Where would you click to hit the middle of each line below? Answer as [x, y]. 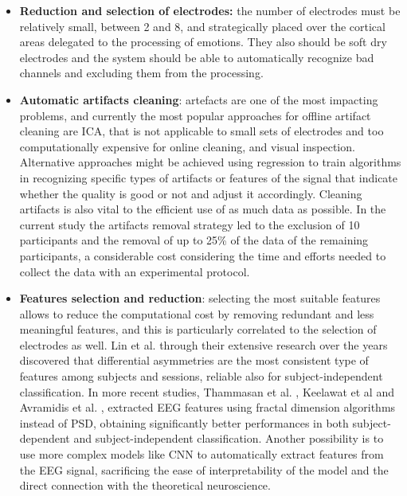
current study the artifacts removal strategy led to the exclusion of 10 [190, 224]
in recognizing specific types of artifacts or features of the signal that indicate [209, 177]
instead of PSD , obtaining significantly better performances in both [184, 422]
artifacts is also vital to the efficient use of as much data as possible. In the [203, 209]
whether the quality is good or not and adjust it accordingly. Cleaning [191, 193]
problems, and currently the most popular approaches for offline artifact [195, 115]
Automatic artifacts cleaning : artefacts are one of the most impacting [199, 99]
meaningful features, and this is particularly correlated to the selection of [198, 329]
